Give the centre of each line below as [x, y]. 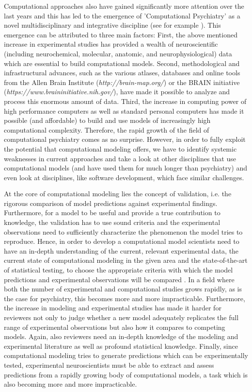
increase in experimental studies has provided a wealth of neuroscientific [111, 44]
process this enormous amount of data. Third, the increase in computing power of [125, 101]
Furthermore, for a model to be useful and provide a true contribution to [112, 213]
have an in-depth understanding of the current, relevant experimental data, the [121, 250]
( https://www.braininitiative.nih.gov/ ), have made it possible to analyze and [117, 92]
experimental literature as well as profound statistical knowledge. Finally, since [121, 346]
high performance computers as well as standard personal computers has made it [124, 111]
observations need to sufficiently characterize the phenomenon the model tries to [123, 231]
